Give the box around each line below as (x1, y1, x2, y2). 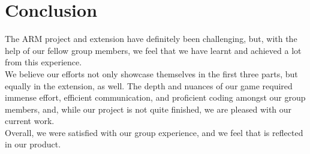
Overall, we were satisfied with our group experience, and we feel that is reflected (5, 126, 303, 138)
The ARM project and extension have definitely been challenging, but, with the (5, 32, 297, 45)
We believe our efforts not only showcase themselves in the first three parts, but (5, 67, 298, 80)
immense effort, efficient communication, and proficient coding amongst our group (5, 91, 306, 104)
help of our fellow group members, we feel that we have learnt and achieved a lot (5, 44, 302, 56)
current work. (5, 114, 55, 127)
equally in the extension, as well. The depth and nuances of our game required (5, 79, 293, 92)
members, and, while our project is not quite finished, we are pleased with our (5, 102, 292, 115)
